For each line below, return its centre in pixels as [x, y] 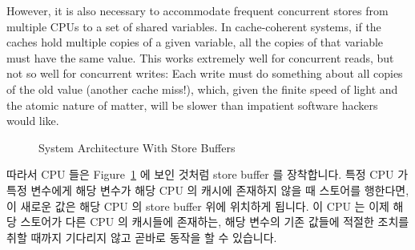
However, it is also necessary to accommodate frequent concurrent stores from [197, 10]
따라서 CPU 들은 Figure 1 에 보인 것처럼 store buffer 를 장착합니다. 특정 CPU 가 [207, 174]
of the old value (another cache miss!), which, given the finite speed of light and [202, 89]
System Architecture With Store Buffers [137, 147]
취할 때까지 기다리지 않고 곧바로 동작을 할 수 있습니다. [142, 237]
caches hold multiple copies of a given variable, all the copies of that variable [195, 42]
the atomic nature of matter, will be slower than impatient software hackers [192, 105]
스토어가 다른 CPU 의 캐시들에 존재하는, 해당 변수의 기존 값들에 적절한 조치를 [215, 222]
